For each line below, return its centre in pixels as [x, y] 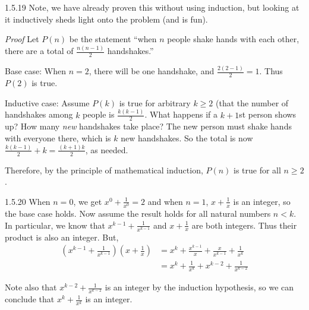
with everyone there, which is [58, 137]
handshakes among [39, 114]
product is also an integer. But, [62, 237]
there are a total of [39, 51]
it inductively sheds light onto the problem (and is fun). [106, 19]
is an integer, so [262, 201]
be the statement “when [113, 39]
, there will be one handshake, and [152, 71]
